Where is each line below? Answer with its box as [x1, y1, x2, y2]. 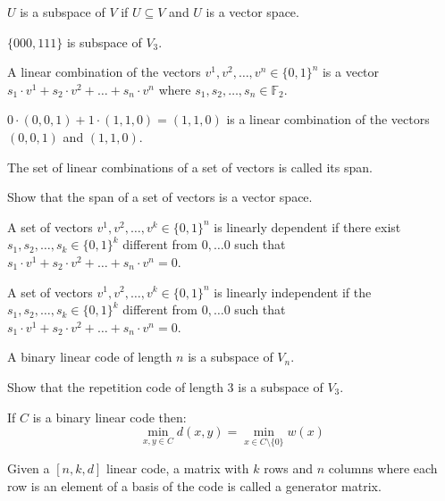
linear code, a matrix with [105, 459, 249, 478]
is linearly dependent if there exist [214, 217, 401, 236]
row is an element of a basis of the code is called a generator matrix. [7, 476, 382, 495]
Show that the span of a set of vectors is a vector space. [7, 188, 313, 206]
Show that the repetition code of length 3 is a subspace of [7, 377, 323, 396]
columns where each [328, 459, 438, 478]
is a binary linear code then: [32, 407, 187, 426]
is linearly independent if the [214, 282, 372, 301]
